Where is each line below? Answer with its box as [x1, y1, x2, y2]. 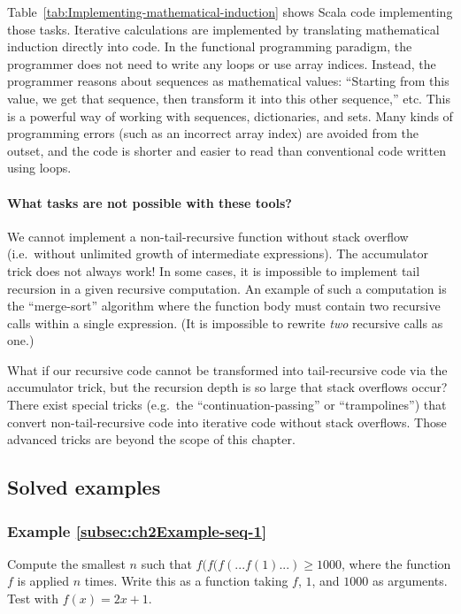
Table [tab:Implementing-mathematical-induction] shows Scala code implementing [7, 3, 453, 20]
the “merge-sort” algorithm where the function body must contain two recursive [7, 296, 441, 315]
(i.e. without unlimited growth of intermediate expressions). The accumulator [7, 244, 429, 263]
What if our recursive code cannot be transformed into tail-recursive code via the [7, 360, 448, 379]
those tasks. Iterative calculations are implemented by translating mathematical [7, 19, 440, 38]
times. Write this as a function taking [84, 572, 288, 590]
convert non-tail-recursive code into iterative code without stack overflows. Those [7, 412, 447, 431]
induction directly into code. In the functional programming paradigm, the [7, 37, 412, 56]
